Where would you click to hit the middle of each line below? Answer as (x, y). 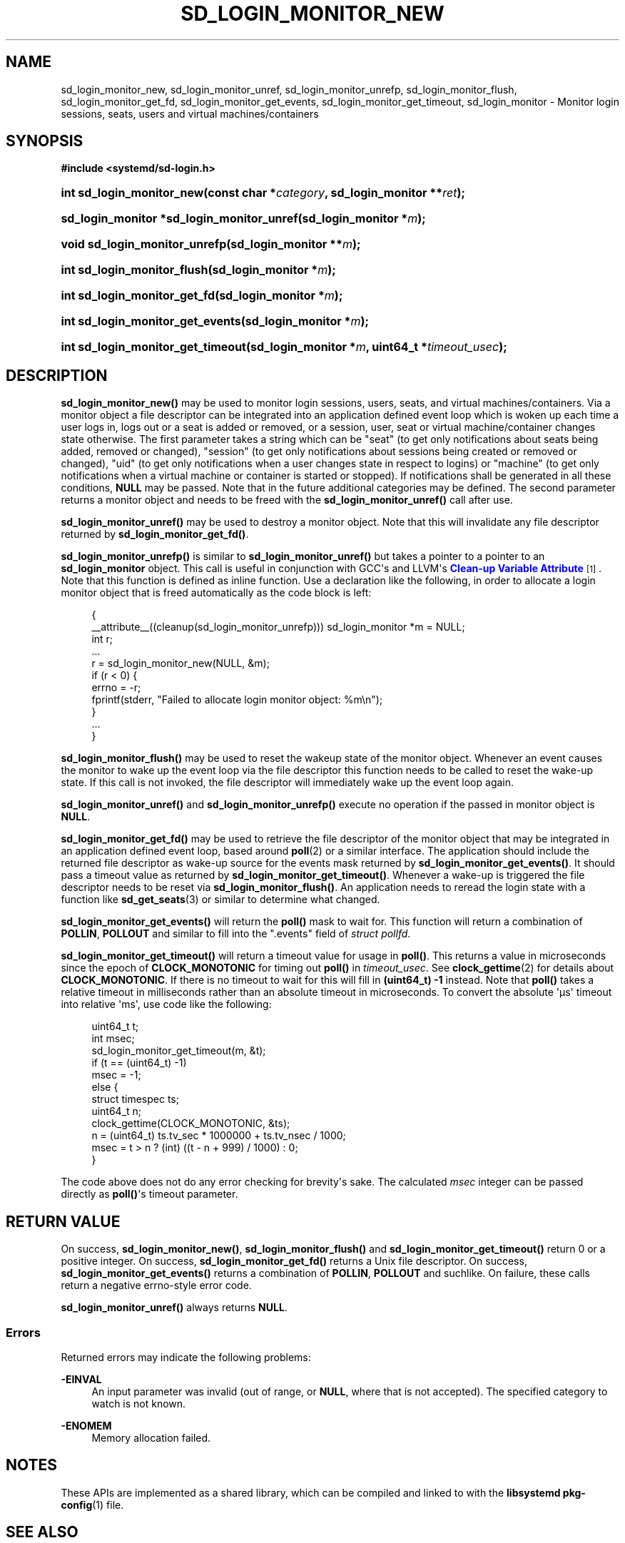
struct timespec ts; (135, 1099)
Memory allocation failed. (151, 1437)
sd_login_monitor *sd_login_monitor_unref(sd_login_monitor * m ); (243, 219)
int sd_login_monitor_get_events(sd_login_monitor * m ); (215, 321)
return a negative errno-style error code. (156, 1285)
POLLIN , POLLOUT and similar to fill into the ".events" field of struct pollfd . (236, 934)
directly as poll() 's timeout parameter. (149, 1194)
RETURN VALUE (63, 1221)
